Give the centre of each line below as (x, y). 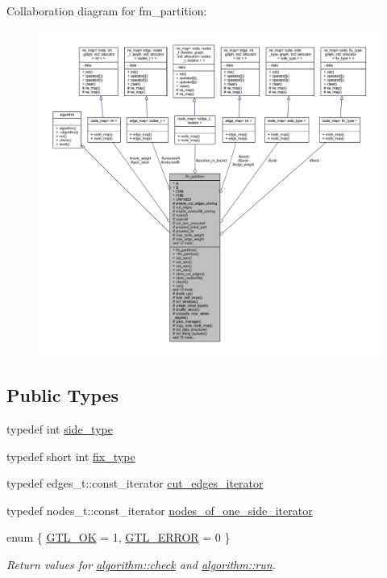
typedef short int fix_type (71, 456)
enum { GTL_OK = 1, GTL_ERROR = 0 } (119, 537)
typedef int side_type (60, 429)
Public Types (63, 395)
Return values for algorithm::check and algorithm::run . (141, 565)
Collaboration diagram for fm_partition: (107, 10)
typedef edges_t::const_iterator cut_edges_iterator (135, 483)
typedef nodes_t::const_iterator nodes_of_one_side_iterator (160, 510)
